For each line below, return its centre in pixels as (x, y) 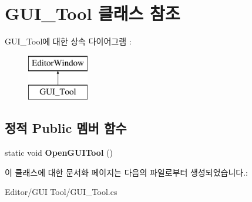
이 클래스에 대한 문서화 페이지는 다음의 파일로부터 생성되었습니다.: (126, 172)
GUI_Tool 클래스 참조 (93, 13)
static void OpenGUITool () (59, 153)
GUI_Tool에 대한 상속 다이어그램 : (68, 41)
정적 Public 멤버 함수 (66, 128)
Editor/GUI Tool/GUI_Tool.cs (61, 192)
